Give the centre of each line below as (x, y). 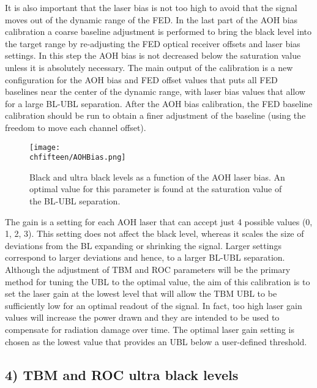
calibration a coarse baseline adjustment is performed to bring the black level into (158, 32)
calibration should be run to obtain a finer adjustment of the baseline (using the (155, 115)
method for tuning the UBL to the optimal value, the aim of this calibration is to (158, 281)
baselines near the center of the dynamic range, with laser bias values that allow (155, 91)
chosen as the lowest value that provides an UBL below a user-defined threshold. (156, 341)
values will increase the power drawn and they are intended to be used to (142, 317)
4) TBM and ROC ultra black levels (122, 374)
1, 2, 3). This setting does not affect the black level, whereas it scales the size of (155, 233)
